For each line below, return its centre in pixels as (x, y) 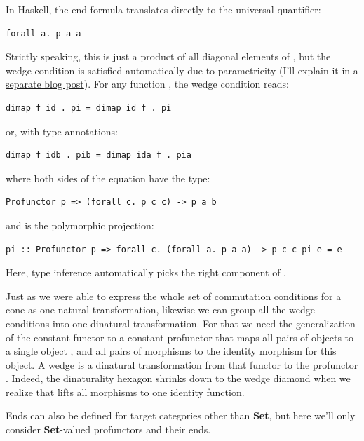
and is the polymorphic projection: (80, 225)
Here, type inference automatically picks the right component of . (146, 272)
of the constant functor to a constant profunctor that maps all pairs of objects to (180, 337)
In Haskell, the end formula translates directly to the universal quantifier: (163, 9)
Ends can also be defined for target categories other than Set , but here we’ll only (181, 415)
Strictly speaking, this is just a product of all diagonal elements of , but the (168, 56)
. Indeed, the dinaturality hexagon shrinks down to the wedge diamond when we (178, 378)
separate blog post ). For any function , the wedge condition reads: (147, 84)
